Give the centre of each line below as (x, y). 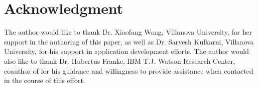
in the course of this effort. (45, 80)
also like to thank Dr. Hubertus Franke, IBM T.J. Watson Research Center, (120, 61)
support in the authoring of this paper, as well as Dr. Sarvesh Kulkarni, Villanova (129, 41)
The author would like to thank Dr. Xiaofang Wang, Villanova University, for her (128, 32)
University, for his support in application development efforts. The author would (127, 51)
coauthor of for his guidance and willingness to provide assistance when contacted (129, 70)
